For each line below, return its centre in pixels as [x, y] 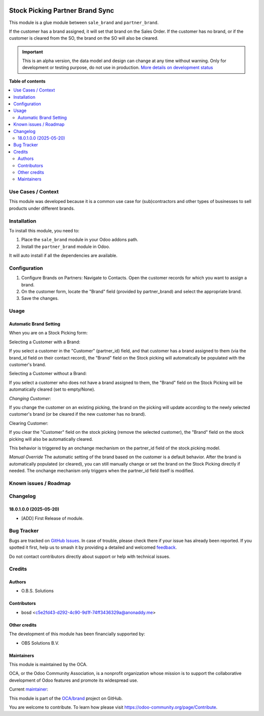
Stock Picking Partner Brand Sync [62, 11]
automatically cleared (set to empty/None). [52, 389]
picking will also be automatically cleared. [51, 439]
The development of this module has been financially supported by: [77, 634]
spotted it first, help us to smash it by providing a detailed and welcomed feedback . [93, 547]
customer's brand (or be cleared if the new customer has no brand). [77, 414]
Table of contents [27, 81]
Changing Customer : [30, 398]
